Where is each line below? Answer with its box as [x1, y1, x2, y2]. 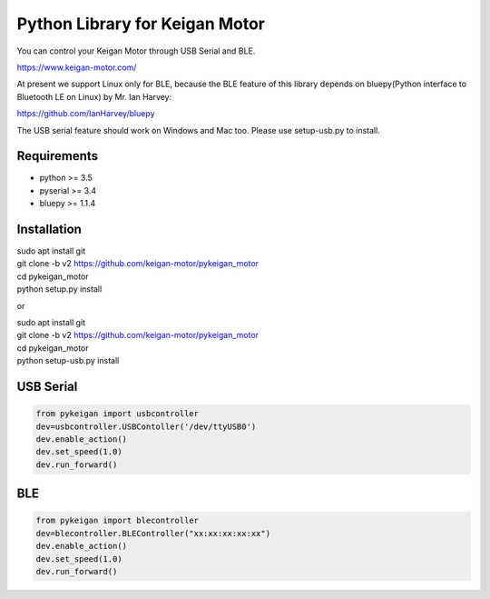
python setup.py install [16, 284, 103, 295]
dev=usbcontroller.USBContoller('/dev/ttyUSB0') [35, 421, 257, 432]
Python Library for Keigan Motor [16, 14, 266, 34]
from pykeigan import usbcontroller [35, 409, 200, 419]
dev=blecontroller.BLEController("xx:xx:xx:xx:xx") [35, 528, 271, 538]
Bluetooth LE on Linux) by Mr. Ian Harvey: [16, 91, 172, 102]
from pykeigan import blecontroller [35, 515, 200, 526]
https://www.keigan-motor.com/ [16, 62, 137, 73]
